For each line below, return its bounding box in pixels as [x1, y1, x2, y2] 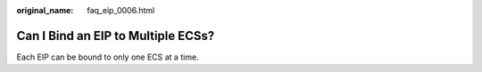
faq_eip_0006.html [87, 5, 155, 15]
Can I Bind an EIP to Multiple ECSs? [16, 28, 215, 44]
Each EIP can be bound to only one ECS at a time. [16, 52, 200, 62]
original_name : [16, 5, 74, 15]
